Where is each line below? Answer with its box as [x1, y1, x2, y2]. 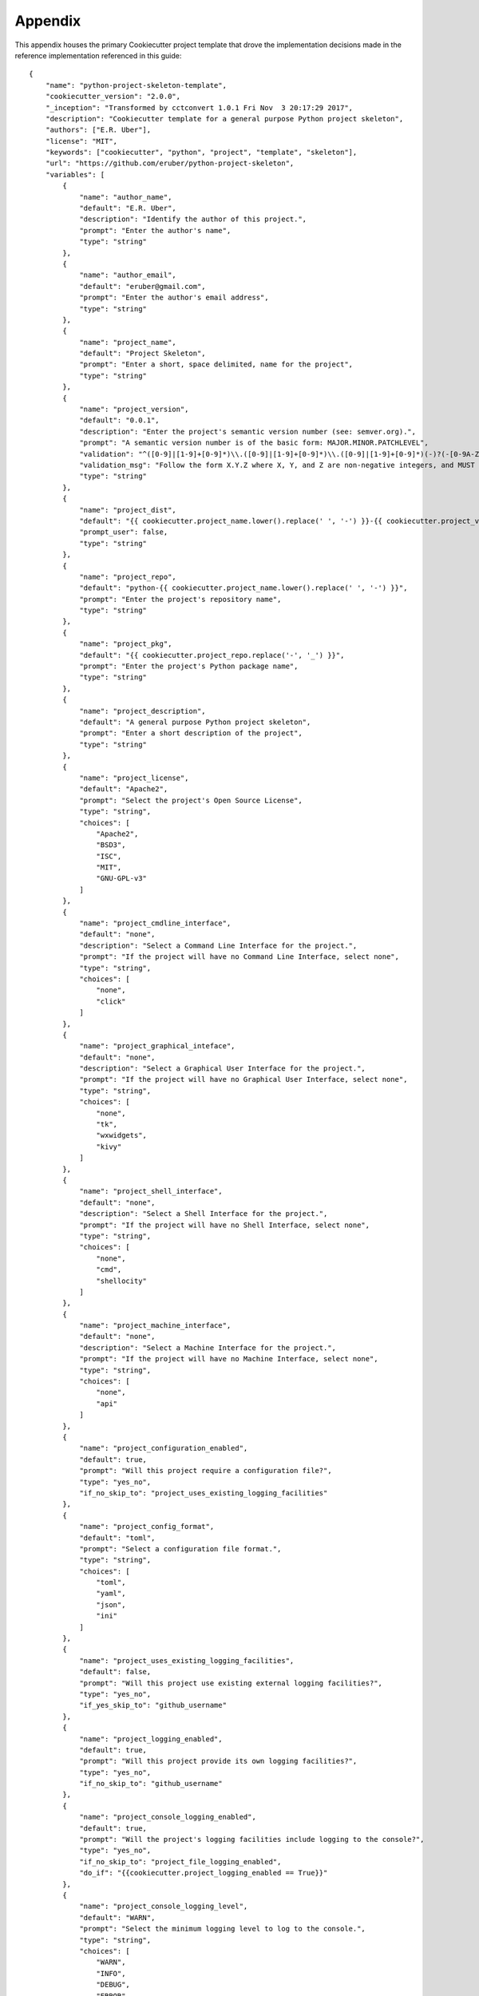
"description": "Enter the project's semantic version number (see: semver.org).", [79, 427, 417, 436]
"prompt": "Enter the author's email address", [79, 293, 269, 303]
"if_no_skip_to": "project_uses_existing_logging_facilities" [79, 1488, 328, 1497]
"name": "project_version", [79, 405, 189, 414]
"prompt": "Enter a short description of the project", [79, 729, 303, 738]
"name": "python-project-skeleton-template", [45, 81, 228, 89]
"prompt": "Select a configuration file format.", [79, 1544, 282, 1553]
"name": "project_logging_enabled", [79, 1734, 223, 1744]
